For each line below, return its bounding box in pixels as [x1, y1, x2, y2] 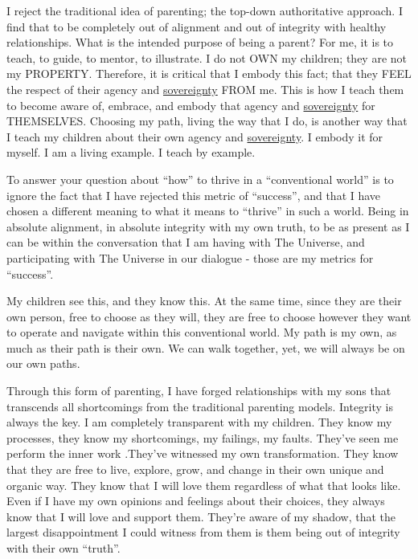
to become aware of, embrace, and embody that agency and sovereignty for [6, 96, 375, 113]
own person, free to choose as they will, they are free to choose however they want [6, 308, 412, 324]
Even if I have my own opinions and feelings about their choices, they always [6, 492, 385, 509]
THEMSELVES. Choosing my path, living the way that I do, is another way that [6, 112, 408, 129]
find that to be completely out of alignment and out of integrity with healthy [6, 18, 387, 35]
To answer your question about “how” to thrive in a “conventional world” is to [6, 170, 394, 187]
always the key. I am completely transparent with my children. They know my [6, 414, 392, 430]
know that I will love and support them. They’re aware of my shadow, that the [6, 508, 396, 524]
